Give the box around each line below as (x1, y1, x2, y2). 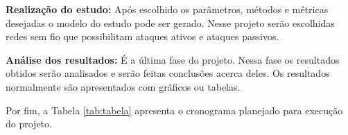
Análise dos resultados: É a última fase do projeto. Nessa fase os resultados (6, 52, 340, 66)
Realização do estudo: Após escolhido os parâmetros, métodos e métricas (6, 2, 329, 16)
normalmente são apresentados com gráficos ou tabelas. (6, 79, 241, 93)
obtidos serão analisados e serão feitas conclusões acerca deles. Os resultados (6, 66, 330, 80)
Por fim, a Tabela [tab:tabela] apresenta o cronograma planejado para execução (6, 102, 343, 117)
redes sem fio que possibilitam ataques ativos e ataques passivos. (6, 29, 279, 44)
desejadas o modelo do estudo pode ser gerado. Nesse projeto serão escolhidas (6, 15, 335, 30)
